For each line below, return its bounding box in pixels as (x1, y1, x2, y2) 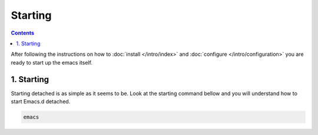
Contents (11, 29, 35, 36)
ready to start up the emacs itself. (11, 59, 92, 66)
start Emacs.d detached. (11, 98, 71, 105)
